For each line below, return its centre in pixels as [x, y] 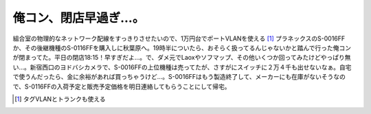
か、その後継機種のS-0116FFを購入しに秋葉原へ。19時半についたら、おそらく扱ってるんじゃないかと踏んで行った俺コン [182, 47]
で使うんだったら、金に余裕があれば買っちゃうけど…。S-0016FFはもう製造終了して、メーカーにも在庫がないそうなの [179, 77]
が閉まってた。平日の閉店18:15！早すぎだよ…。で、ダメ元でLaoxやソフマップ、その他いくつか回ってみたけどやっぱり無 [182, 58]
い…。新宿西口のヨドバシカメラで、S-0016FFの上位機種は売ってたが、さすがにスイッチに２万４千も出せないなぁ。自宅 [182, 67]
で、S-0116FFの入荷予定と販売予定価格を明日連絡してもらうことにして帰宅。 [122, 87]
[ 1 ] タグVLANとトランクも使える [60, 99]
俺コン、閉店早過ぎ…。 [79, 18]
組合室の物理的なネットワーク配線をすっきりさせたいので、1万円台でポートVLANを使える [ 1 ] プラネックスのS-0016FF [179, 38]
